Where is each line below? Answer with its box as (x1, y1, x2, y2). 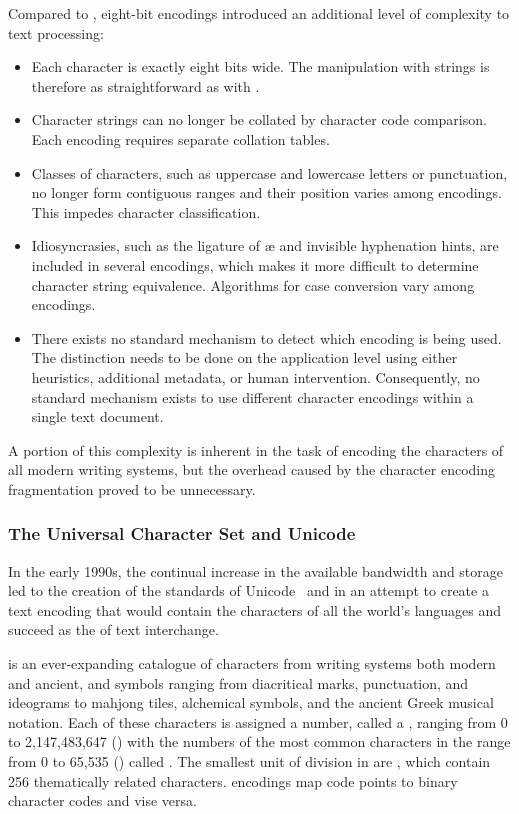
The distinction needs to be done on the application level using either (31, 347, 458, 368)
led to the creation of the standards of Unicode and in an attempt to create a (8, 580, 489, 601)
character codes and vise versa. (8, 790, 197, 811)
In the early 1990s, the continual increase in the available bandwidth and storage (8, 560, 504, 581)
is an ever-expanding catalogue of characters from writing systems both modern (8, 653, 496, 674)
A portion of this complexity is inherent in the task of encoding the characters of (8, 439, 504, 460)
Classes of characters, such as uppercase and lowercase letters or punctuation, (31, 162, 508, 183)
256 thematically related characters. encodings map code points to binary (8, 770, 458, 791)
